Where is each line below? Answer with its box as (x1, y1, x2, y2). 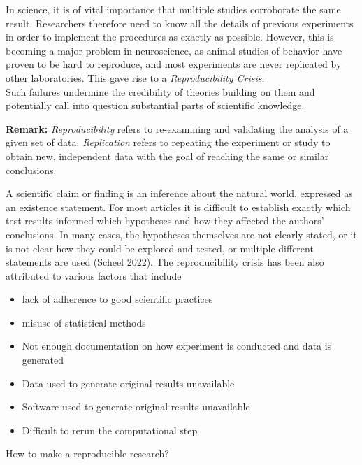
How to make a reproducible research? (6, 446, 169, 461)
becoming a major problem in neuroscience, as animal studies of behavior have (6, 43, 342, 57)
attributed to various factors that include (6, 268, 182, 282)
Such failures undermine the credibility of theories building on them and (6, 84, 315, 99)
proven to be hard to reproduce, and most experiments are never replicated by (6, 57, 342, 71)
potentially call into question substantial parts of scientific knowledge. (6, 98, 305, 113)
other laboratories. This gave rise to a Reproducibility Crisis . (6, 70, 265, 85)
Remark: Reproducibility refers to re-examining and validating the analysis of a (6, 121, 349, 136)
